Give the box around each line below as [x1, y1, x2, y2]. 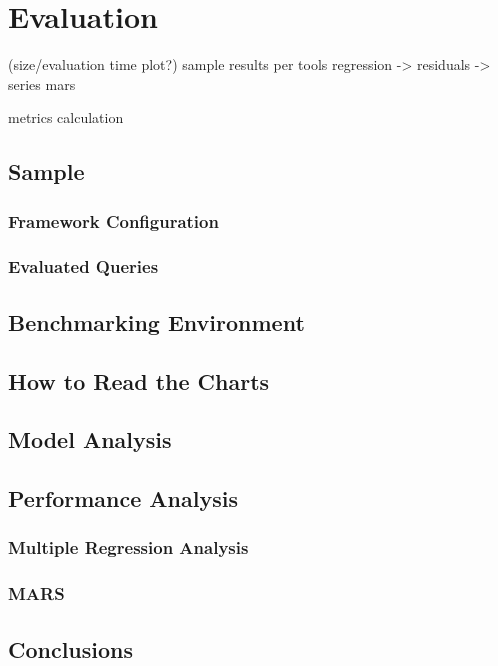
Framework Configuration [8, 208, 219, 233]
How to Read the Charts [8, 365, 270, 396]
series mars [8, 73, 76, 94]
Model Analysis [8, 424, 172, 455]
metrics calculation [8, 107, 124, 128]
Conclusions [8, 633, 134, 664]
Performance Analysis [8, 483, 238, 514]
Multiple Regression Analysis [8, 535, 249, 560]
